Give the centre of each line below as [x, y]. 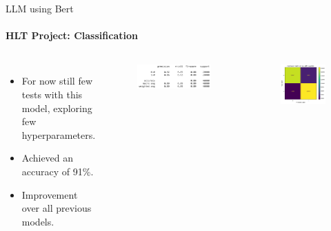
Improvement [50, 194]
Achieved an [48, 158]
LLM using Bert [40, 8]
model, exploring [57, 108]
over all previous [57, 208]
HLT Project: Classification [72, 35]
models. [38, 221]
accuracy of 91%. [58, 171]
